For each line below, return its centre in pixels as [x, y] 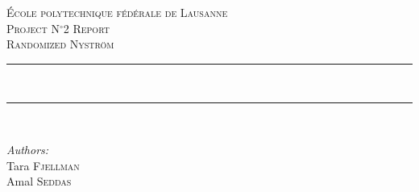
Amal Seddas [39, 181]
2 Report [86, 28]
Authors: [28, 149]
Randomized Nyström [60, 44]
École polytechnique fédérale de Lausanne [117, 12]
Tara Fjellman [43, 165]
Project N [33, 28]
